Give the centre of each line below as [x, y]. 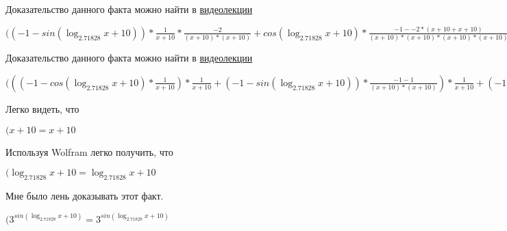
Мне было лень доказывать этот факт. [85, 195]
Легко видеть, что [42, 108]
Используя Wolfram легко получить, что [89, 151]
